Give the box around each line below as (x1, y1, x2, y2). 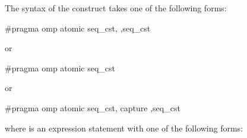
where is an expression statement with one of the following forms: (5, 121, 243, 134)
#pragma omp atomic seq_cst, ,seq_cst (5, 21, 151, 34)
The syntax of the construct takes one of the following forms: (5, 2, 227, 14)
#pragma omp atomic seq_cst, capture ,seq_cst (5, 101, 180, 114)
